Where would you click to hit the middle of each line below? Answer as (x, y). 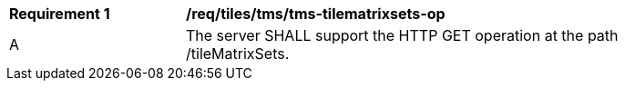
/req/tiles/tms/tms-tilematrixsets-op (316, 14)
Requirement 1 (60, 14)
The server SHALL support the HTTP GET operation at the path (402, 35)
